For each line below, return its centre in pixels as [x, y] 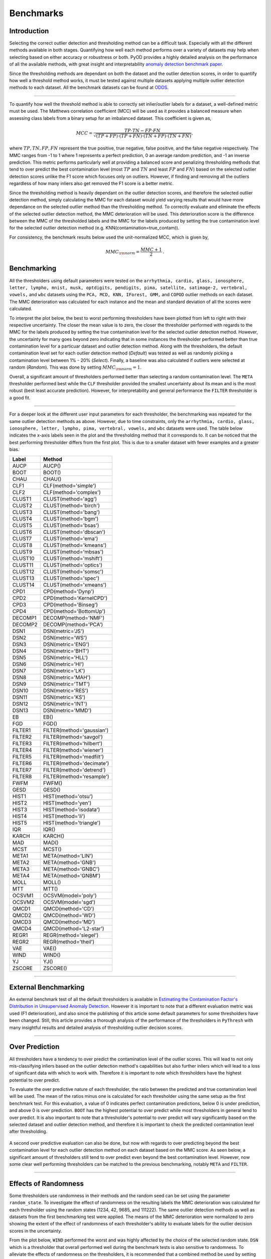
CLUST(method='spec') [71, 578]
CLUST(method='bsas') [71, 525]
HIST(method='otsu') [68, 796]
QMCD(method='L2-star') [74, 928]
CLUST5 [22, 525]
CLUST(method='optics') [73, 565]
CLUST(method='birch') [72, 505]
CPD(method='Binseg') [70, 604]
